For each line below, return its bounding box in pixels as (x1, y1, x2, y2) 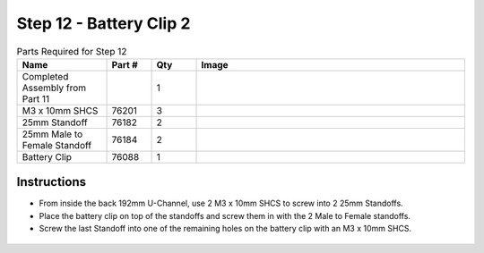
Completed (22, 70, 69, 82)
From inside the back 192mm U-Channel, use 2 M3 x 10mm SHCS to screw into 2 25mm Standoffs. (39, 198, 403, 209)
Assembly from (22, 81, 87, 94)
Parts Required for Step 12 (16, 45, 127, 57)
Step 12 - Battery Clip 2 (16, 13, 191, 33)
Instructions (16, 174, 87, 190)
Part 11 (22, 92, 49, 105)
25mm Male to (22, 128, 83, 140)
